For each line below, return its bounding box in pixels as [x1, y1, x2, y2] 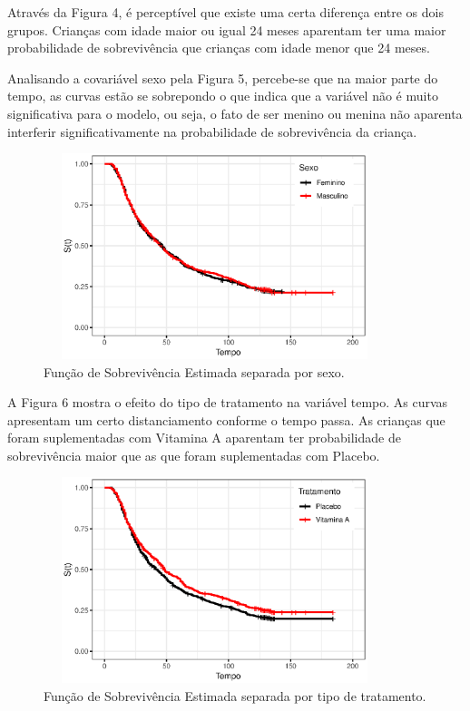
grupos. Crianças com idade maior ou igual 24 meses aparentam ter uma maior [7, 20, 446, 39]
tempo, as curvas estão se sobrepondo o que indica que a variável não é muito [7, 86, 438, 105]
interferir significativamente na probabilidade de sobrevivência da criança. [7, 122, 417, 141]
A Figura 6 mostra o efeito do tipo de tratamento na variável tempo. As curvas [7, 393, 448, 412]
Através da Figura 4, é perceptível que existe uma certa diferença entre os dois [7, 3, 444, 21]
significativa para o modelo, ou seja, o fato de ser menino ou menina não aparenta [7, 103, 463, 122]
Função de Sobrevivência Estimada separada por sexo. [44, 362, 345, 381]
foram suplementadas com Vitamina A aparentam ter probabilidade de [7, 428, 401, 447]
